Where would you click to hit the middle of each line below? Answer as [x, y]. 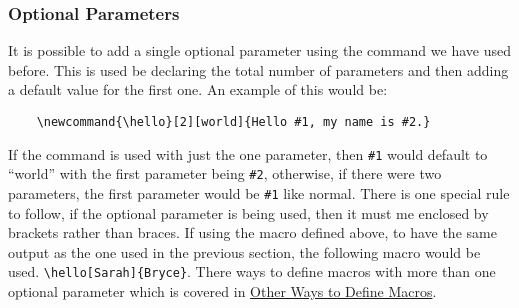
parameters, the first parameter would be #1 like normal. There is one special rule [259, 192]
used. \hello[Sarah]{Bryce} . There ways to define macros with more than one [252, 271]
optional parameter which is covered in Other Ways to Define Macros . [222, 291]
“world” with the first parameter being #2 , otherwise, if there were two [225, 173]
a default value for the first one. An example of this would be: [198, 89]
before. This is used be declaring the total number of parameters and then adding [258, 69]
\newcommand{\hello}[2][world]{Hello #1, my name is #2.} [233, 122]
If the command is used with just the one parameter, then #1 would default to [248, 153]
